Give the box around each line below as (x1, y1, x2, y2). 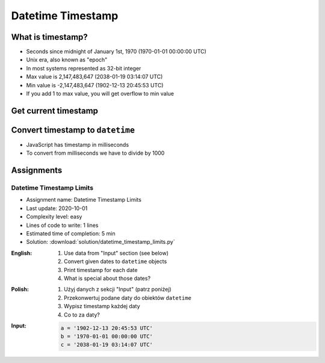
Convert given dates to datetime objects (64, 258, 167, 265)
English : (11, 249, 32, 256)
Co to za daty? (64, 311, 101, 318)
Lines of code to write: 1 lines (26, 222, 99, 229)
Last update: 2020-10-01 (26, 205, 88, 212)
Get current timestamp (11, 105, 99, 116)
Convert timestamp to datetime (11, 125, 135, 135)
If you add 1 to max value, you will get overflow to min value (26, 90, 175, 98)
